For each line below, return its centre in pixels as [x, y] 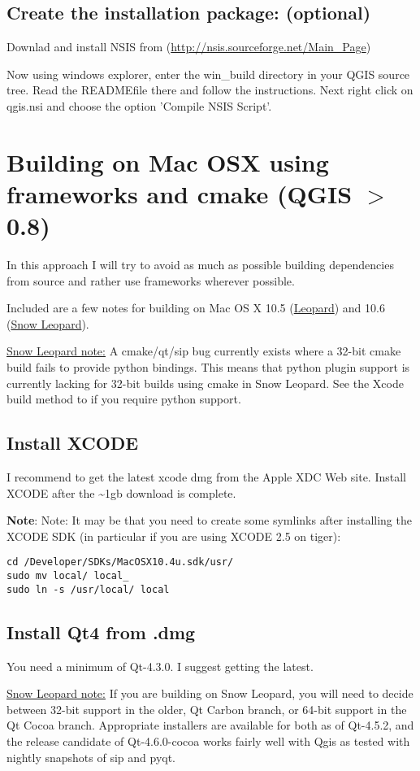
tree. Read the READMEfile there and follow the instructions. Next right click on [210, 90]
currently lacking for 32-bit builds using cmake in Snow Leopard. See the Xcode [205, 383]
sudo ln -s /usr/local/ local [88, 589]
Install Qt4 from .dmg [101, 632]
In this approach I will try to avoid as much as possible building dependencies [200, 265]
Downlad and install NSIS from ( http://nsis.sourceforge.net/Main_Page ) [189, 47]
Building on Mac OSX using [168, 161]
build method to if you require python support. [124, 399]
